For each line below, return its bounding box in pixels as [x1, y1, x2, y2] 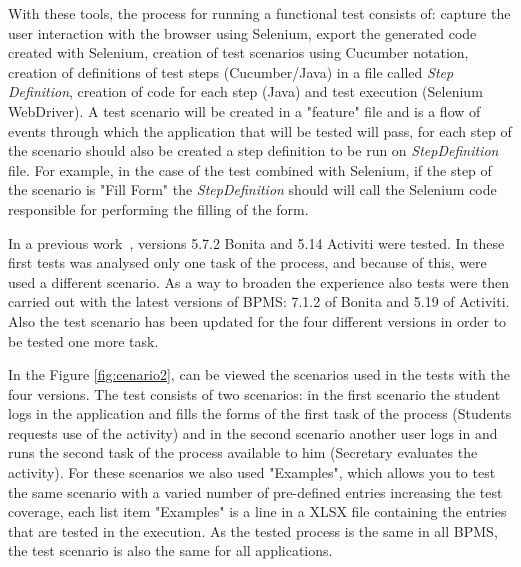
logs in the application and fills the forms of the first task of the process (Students [8, 403, 512, 424]
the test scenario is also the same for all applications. [8, 540, 333, 561]
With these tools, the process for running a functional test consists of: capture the [8, 3, 511, 23]
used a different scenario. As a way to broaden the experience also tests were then [8, 271, 510, 292]
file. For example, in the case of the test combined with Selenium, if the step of [8, 159, 492, 180]
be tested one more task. [8, 330, 159, 351]
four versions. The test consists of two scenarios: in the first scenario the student [8, 383, 501, 404]
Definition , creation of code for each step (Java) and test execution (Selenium [8, 81, 483, 102]
